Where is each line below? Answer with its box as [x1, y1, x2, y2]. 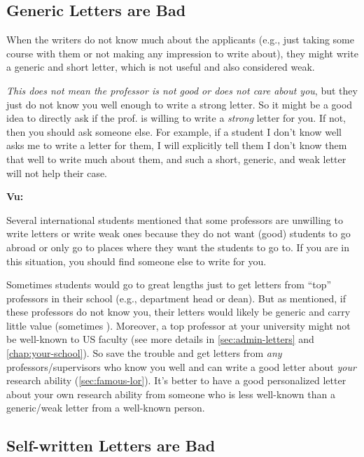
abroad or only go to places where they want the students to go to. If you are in [6, 239, 349, 254]
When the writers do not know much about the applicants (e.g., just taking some [6, 32, 354, 47]
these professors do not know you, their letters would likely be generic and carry [6, 304, 351, 319]
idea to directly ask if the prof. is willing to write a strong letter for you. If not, [6, 111, 346, 125]
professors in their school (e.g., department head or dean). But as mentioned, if [6, 290, 346, 305]
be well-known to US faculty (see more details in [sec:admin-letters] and [6, 332, 314, 346]
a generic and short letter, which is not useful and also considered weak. [6, 59, 315, 74]
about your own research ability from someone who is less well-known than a [6, 386, 335, 401]
